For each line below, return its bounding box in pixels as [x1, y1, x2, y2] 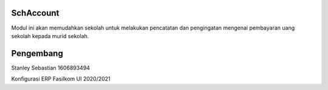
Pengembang [11, 48, 63, 59]
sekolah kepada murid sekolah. [11, 32, 89, 39]
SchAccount [11, 8, 60, 18]
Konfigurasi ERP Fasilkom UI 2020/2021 [11, 76, 111, 83]
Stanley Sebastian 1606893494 [11, 64, 91, 71]
